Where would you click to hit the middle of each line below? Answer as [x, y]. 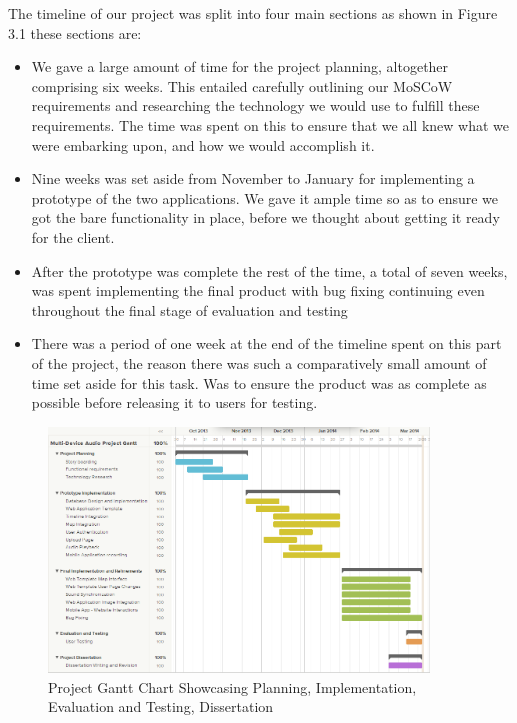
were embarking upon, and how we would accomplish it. [203, 144]
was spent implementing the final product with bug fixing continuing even [258, 290]
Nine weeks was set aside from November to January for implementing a [253, 178]
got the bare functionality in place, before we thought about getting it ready [265, 217]
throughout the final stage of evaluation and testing [189, 309]
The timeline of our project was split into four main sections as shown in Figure [253, 13]
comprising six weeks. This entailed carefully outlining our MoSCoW [242, 85]
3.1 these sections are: [75, 32]
